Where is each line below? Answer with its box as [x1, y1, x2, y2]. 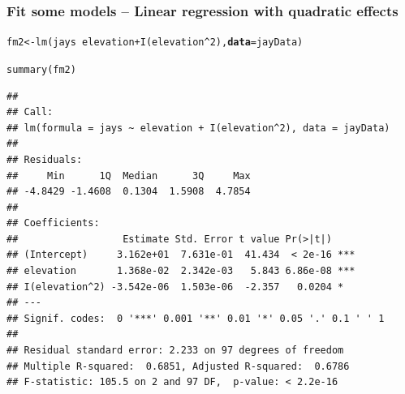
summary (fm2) [6, 63, 76, 75]
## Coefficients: [6, 217, 100, 229]
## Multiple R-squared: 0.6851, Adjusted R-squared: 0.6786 [6, 360, 350, 372]
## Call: [6, 106, 54, 118]
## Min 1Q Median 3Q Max [6, 169, 251, 182]
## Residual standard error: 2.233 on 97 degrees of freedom [6, 345, 344, 357]
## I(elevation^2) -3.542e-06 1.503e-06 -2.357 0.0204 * [6, 281, 344, 293]
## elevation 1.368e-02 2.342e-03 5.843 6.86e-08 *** [6, 265, 355, 277]
